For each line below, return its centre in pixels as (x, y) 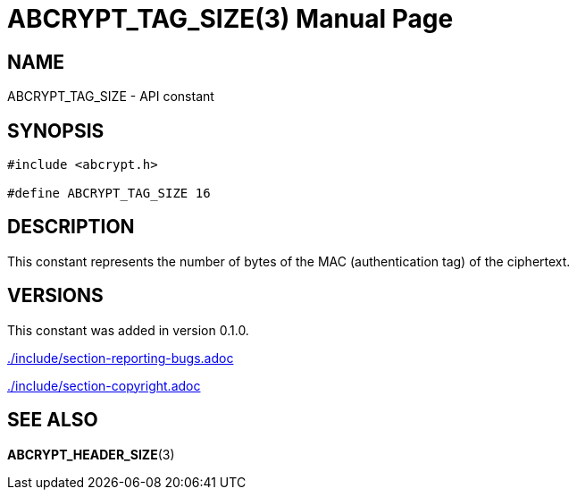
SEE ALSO (53, 420)
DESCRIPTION (71, 227)
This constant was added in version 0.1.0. (128, 330)
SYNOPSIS (56, 131)
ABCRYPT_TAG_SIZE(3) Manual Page (230, 19)
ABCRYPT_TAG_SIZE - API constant (111, 97)
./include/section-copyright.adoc (104, 385)
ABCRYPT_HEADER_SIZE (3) (91, 454)
